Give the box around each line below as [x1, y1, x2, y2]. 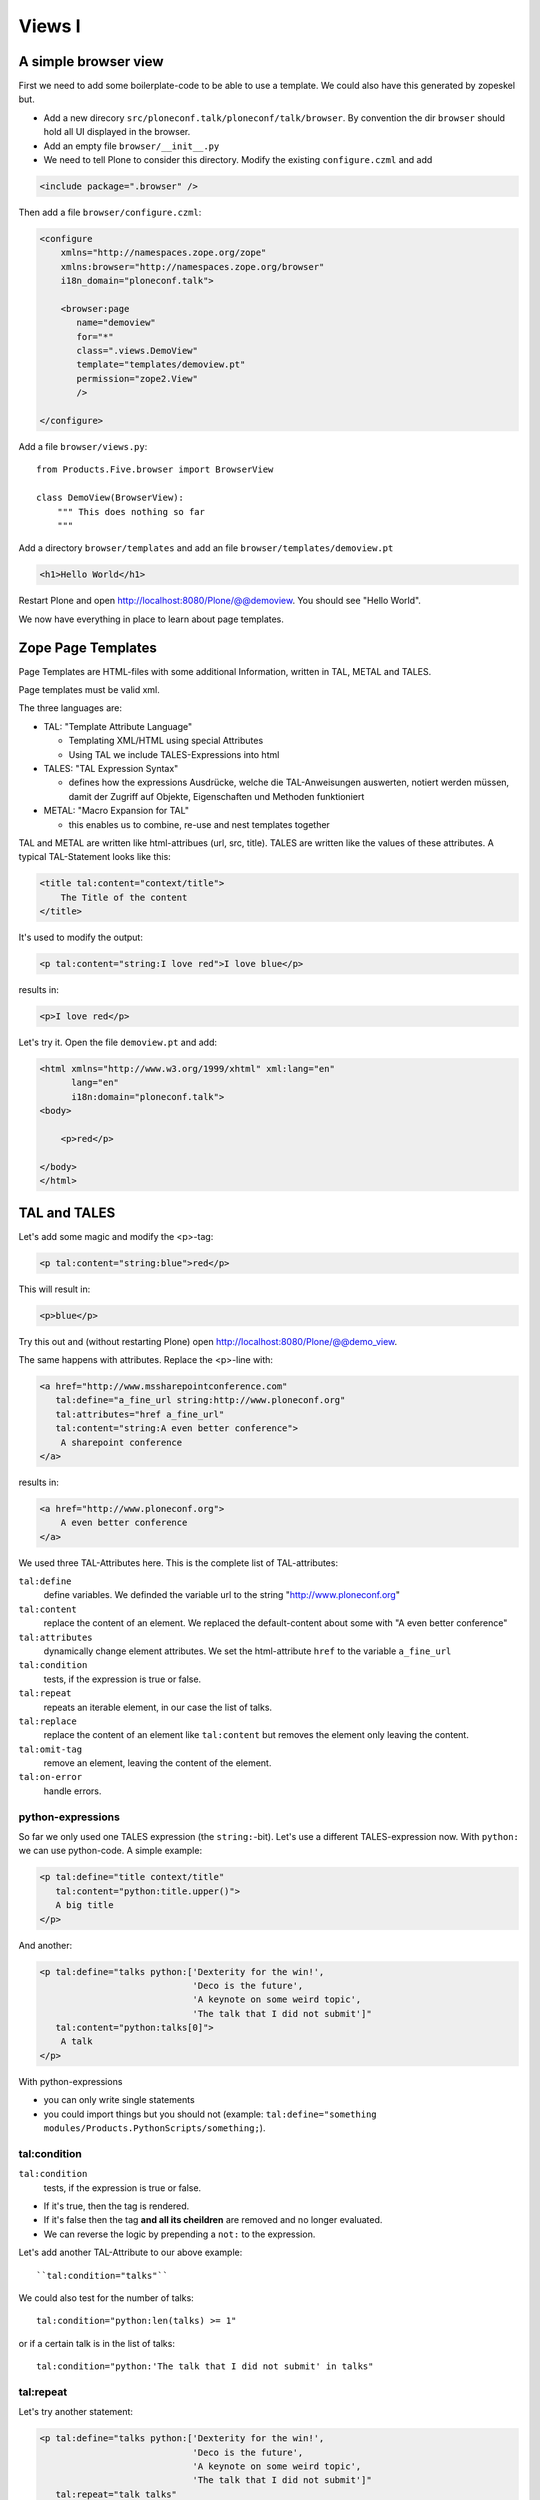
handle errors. [43, 1785, 102, 1797]
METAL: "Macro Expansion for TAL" [43, 805, 190, 817]
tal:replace [18, 1715, 77, 1727]
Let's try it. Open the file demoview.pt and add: [18, 1036, 218, 1049]
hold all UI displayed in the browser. [43, 126, 191, 138]
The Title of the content [60, 891, 188, 903]
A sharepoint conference [60, 1436, 183, 1448]
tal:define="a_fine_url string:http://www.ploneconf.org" [55, 1395, 346, 1406]
